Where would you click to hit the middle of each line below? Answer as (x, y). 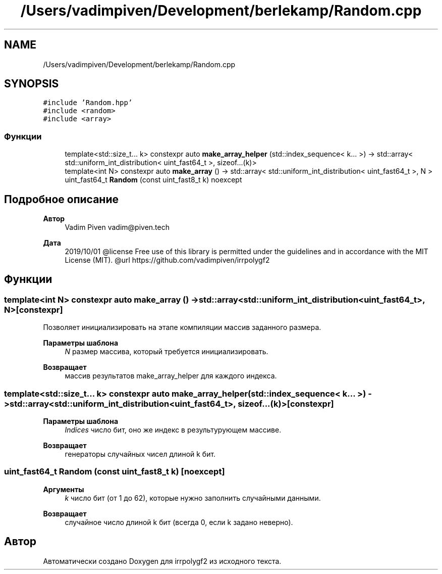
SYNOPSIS (32, 84)
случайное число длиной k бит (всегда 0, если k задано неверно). (179, 522)
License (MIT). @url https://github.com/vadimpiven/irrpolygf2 (167, 260)
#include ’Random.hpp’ (88, 103)
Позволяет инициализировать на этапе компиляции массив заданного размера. (182, 327)
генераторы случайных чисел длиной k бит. (140, 454)
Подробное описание (61, 199)
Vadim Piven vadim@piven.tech (117, 227)
